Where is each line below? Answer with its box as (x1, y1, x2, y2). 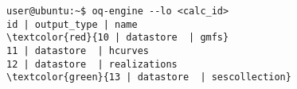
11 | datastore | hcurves (6, 44, 149, 56)
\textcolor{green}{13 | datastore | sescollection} (6, 72, 291, 83)
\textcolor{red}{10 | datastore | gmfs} (6, 32, 229, 44)
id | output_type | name (6, 18, 138, 30)
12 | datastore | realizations (6, 58, 178, 70)
